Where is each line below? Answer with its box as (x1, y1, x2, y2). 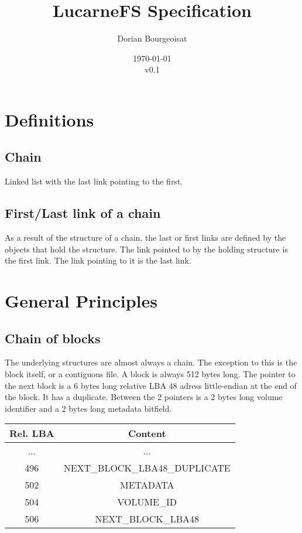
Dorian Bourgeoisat (117, 32, 187, 45)
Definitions (5, 107, 94, 131)
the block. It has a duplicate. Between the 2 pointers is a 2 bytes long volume (5, 391, 283, 403)
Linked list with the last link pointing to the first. (5, 175, 183, 187)
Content (128, 426, 166, 440)
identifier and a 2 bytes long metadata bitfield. (5, 402, 172, 414)
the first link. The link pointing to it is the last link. (5, 254, 191, 266)
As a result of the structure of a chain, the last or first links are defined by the (5, 231, 286, 244)
